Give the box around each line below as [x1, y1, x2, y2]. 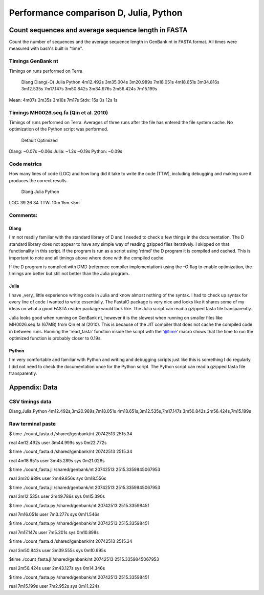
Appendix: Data [9, 383, 58, 392]
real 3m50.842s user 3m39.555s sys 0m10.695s [9, 547, 106, 553]
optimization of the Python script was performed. [9, 126, 109, 132]
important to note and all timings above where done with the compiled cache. [9, 255, 165, 261]
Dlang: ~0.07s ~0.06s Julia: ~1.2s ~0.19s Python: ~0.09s [9, 149, 122, 154]
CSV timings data [9, 398, 51, 405]
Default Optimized [21, 137, 58, 143]
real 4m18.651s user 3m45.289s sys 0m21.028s [9, 457, 105, 464]
